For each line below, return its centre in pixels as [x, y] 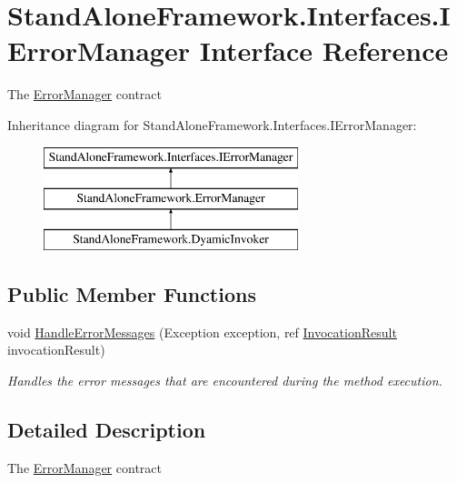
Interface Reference [324, 50]
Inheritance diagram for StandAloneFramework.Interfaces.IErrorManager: [212, 124]
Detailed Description [107, 429]
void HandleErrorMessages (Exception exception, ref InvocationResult [202, 332]
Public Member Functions [132, 293]
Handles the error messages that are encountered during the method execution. [225, 380]
